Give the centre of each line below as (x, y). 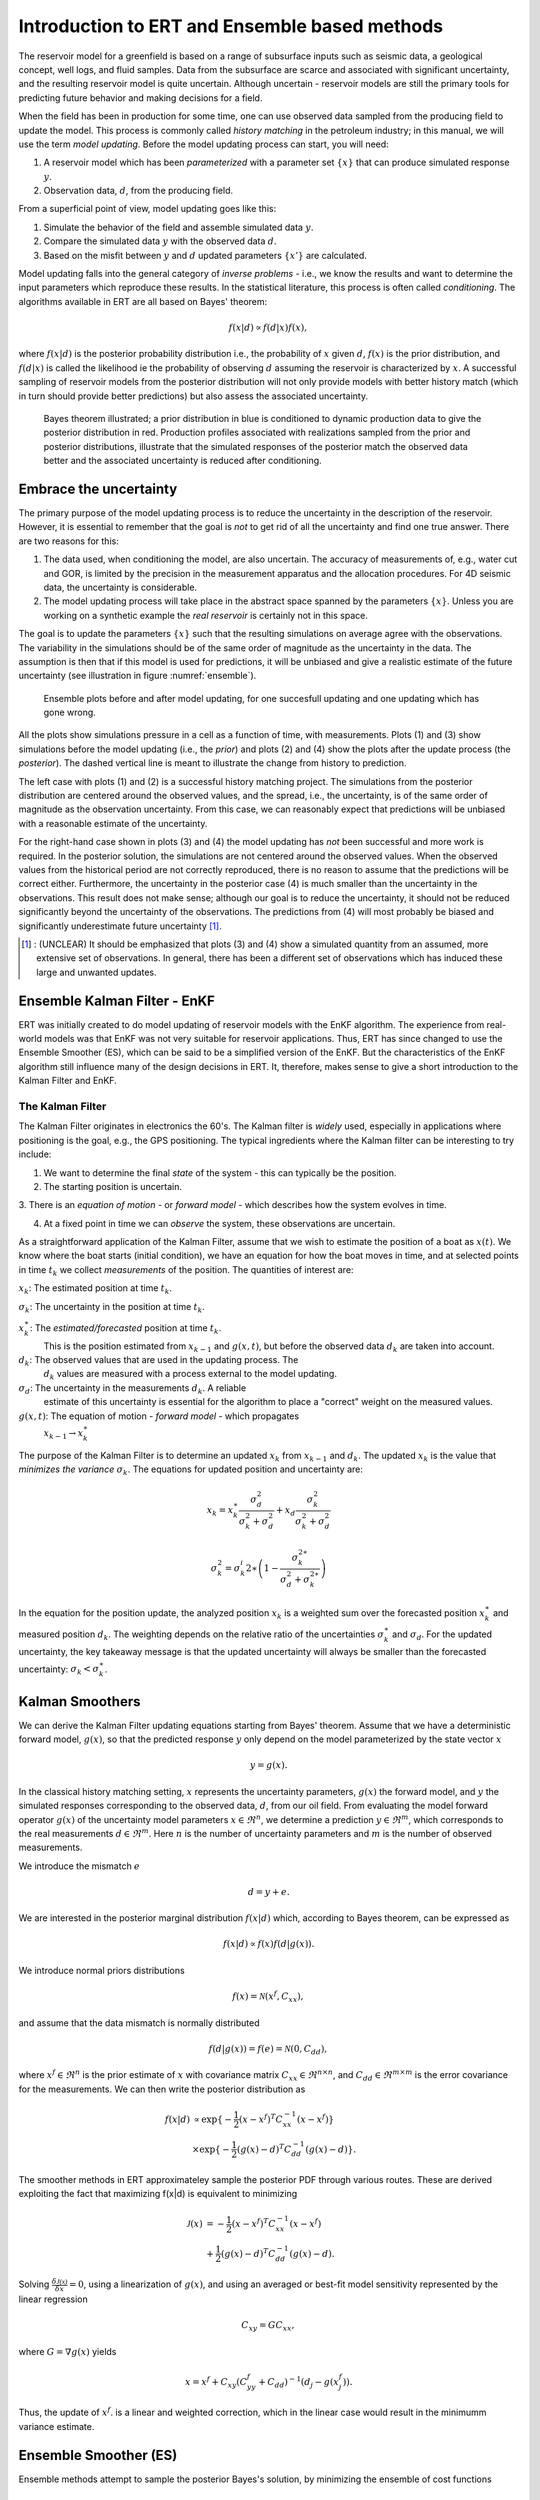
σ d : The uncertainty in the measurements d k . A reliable (132, 1388)
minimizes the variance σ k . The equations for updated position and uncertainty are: (191, 1470)
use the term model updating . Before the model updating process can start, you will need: (203, 144)
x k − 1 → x (63, 1434)
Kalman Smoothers (79, 1701)
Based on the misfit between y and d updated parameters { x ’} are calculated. (205, 255)
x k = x (220, 1512)
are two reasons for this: (68, 541)
